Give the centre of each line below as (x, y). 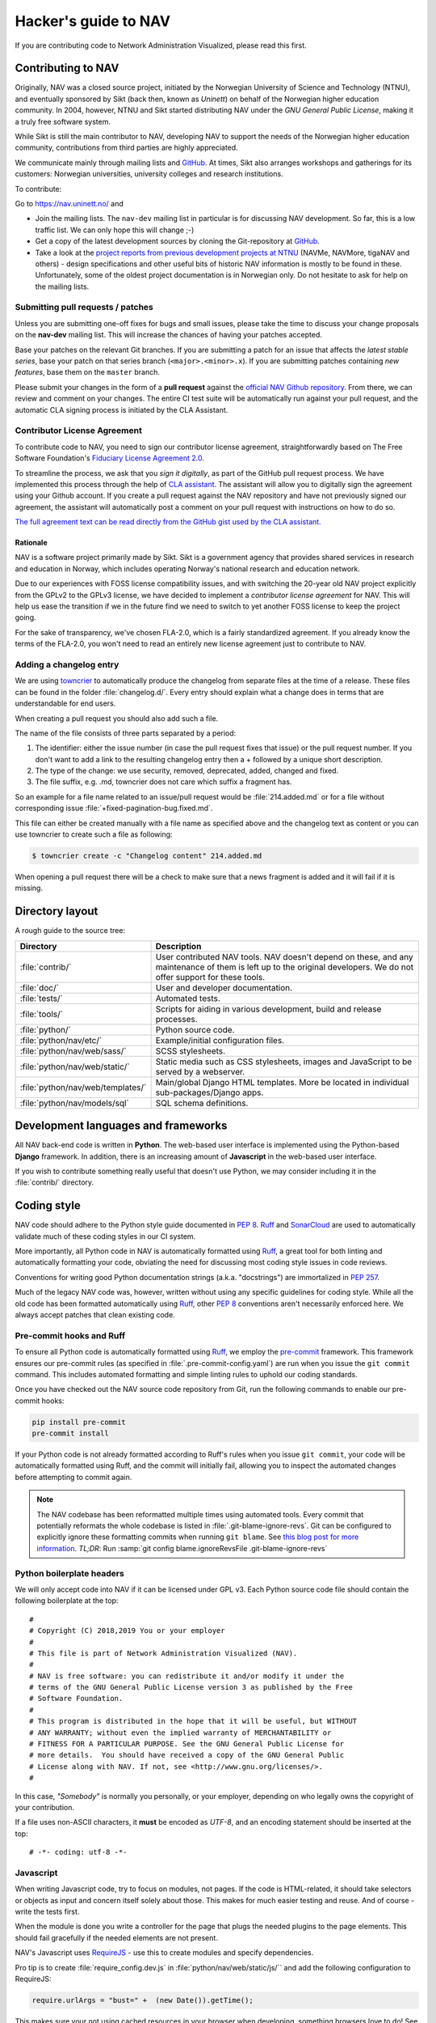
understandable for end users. (65, 703)
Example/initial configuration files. (220, 1040)
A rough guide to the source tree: (70, 931)
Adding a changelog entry (67, 664)
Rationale (31, 543)
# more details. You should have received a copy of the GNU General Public (187, 1755)
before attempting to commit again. (73, 1477)
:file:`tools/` (42, 1014)
